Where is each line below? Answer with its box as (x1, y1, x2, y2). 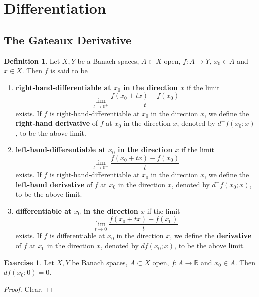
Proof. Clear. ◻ (4, 283, 52, 294)
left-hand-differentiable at (15, 144, 106, 155)
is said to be (50, 65, 88, 76)
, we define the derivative (170, 230, 252, 241)
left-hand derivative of (15, 179, 93, 189)
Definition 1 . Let (4, 55, 60, 66)
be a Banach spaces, (77, 55, 139, 66)
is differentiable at (49, 230, 105, 241)
